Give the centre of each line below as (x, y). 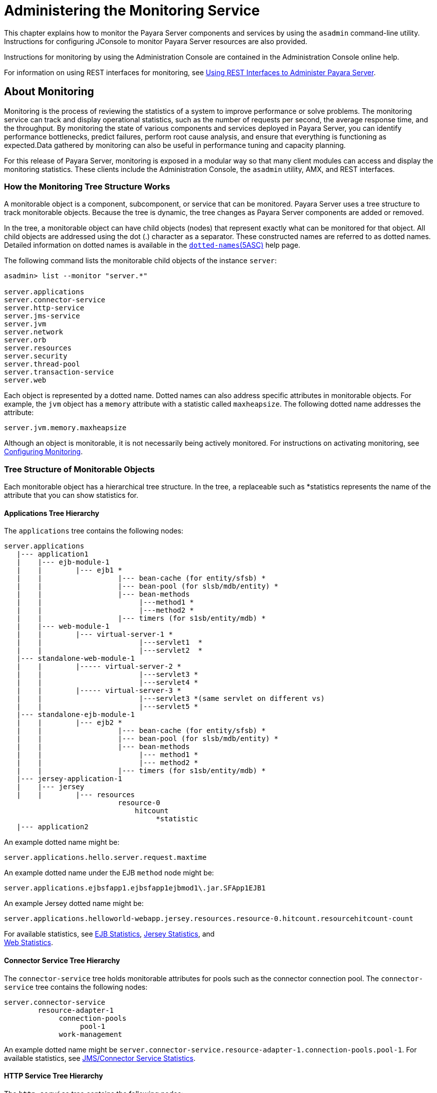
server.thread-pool (42, 364)
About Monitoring (49, 92)
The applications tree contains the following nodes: (94, 531)
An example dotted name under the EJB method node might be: (109, 873)
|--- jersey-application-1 (70, 779)
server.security (36, 356)
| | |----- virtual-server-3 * (99, 691)
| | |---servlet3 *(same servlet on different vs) (171, 699)
